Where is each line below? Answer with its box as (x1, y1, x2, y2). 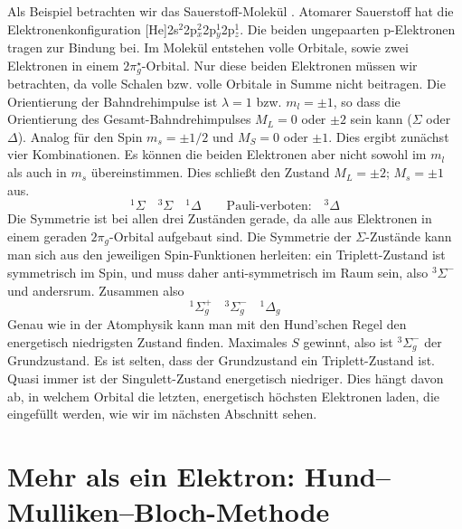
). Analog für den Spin (17, 127, 143, 146)
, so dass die (333, 91, 401, 110)
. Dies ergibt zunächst (328, 127, 449, 146)
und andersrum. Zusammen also (7, 280, 184, 299)
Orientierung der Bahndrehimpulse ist (7, 91, 218, 110)
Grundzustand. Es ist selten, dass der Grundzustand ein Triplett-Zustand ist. (7, 351, 436, 370)
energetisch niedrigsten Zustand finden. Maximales (7, 332, 288, 351)
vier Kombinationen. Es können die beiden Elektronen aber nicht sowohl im (7, 145, 427, 164)
